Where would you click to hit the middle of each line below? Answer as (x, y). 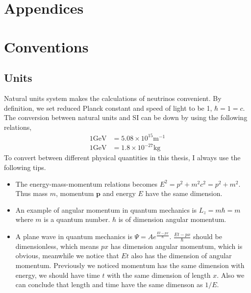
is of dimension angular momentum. (172, 219)
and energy (119, 193)
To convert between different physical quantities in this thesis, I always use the (122, 158)
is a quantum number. (77, 219)
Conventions (46, 46)
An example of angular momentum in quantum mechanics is (106, 209)
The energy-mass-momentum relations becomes (87, 183)
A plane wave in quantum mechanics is (74, 236)
